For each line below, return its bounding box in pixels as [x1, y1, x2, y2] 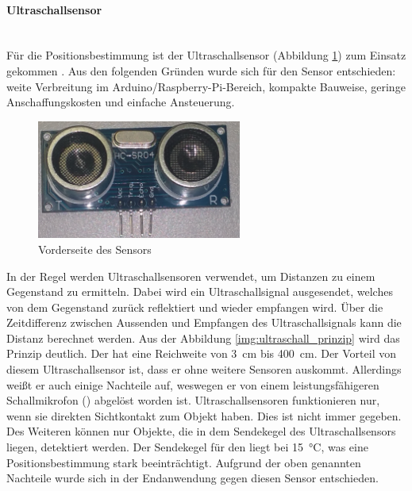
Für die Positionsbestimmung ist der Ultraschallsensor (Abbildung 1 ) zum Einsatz [6, 47, 406, 63]
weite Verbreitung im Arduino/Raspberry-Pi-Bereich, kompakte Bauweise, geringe [6, 78, 406, 94]
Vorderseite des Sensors [38, 240, 152, 257]
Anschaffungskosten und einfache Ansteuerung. [6, 94, 235, 110]
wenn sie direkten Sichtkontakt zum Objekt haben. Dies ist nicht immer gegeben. [6, 407, 402, 424]
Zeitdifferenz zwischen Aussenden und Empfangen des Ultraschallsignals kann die [6, 314, 402, 331]
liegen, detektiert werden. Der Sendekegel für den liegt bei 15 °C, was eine [6, 439, 368, 455]
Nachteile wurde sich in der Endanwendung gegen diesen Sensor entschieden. [6, 470, 379, 486]
